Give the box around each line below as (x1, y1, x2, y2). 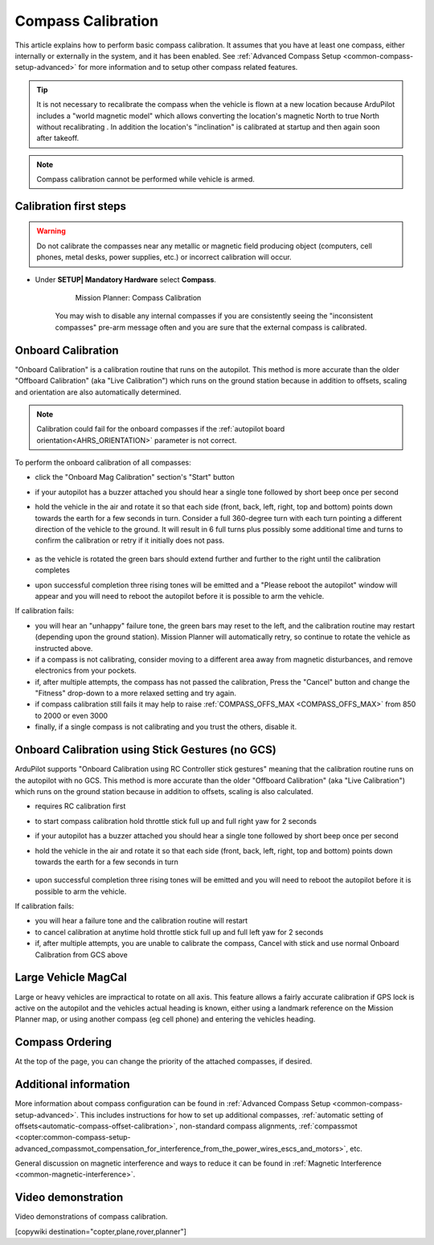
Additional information (14, 1078, 130, 1091)
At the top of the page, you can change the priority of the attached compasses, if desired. (14, 1057, 313, 1067)
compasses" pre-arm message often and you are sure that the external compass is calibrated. (55, 322, 367, 332)
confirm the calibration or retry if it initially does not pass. (35, 535, 225, 546)
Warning (36, 226, 66, 236)
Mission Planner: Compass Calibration (75, 293, 202, 303)
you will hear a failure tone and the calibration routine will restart (35, 916, 248, 926)
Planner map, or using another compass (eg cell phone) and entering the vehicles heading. (14, 1014, 316, 1024)
